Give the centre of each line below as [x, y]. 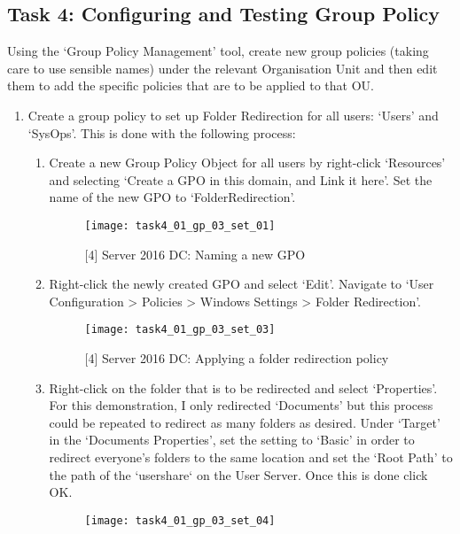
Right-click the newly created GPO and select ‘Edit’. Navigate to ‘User [242, 284]
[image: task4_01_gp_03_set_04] [180, 520]
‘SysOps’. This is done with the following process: [162, 132]
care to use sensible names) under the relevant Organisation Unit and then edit [222, 68]
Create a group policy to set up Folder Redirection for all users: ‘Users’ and [233, 115]
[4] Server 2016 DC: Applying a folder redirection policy [237, 358]
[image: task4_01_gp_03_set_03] [180, 330]
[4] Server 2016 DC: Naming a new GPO [195, 254]
